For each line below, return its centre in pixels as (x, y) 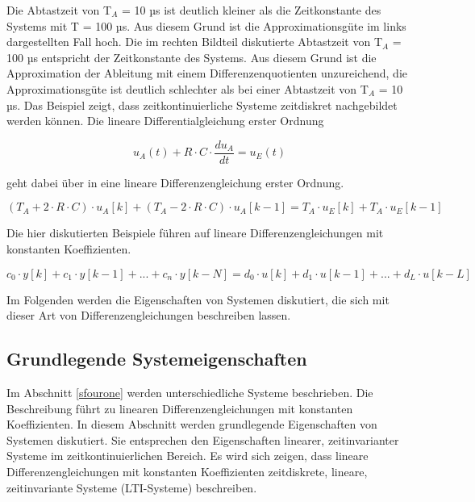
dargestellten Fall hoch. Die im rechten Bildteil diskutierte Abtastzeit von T (195, 42)
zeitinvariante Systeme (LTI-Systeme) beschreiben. (132, 487)
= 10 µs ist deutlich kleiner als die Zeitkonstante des (251, 10)
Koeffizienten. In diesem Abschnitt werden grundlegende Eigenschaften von (192, 424)
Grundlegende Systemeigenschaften (157, 359)
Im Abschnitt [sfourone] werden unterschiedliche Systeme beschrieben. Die (190, 392)
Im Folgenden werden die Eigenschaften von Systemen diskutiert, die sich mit (198, 299)
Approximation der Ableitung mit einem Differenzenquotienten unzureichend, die (207, 73)
